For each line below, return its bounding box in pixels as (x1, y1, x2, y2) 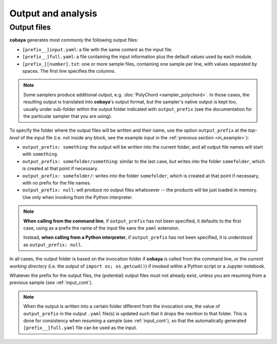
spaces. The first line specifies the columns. (22, 68, 116, 74)
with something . (22, 151, 58, 157)
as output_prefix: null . (23, 241, 83, 248)
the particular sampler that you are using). (23, 113, 112, 119)
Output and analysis (9, 8, 97, 19)
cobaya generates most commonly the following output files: (9, 37, 138, 43)
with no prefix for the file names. (22, 180, 91, 186)
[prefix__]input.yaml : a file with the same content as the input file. (22, 46, 173, 52)
